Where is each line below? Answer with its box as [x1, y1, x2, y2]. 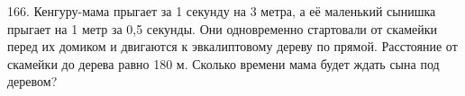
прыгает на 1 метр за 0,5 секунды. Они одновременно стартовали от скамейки [7, 19, 437, 38]
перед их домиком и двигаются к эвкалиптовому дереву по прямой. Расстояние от [7, 37, 458, 56]
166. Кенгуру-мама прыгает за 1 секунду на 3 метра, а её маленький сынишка [7, 2, 436, 20]
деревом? [7, 72, 58, 91]
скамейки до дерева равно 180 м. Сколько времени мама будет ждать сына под [7, 54, 440, 73]
